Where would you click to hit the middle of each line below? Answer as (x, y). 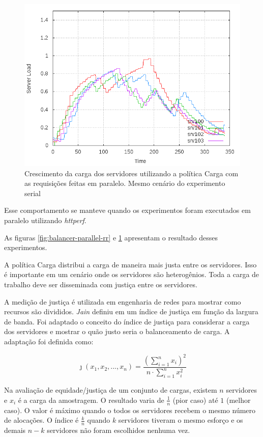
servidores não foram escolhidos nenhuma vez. (119, 430)
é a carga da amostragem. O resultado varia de (91, 400)
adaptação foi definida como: (49, 341)
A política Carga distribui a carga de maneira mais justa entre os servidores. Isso (130, 264)
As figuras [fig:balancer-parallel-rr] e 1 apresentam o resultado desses (111, 237)
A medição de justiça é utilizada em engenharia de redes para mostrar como (123, 301)
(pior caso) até (195, 400)
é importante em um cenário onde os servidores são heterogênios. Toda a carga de (132, 274)
